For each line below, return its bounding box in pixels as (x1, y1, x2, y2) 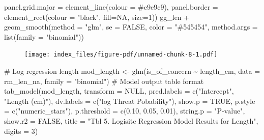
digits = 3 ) (4, 125, 38, 136)
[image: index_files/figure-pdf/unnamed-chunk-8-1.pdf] (24, 51, 218, 59)
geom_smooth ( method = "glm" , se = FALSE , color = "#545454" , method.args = (4, 21, 258, 32)
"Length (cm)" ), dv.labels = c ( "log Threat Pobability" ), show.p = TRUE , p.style (4, 95, 255, 106)
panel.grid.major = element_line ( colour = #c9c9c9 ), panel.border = (4, 2, 218, 12)
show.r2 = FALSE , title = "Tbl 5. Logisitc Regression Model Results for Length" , (4, 116, 258, 126)
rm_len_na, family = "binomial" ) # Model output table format (4, 75, 204, 86)
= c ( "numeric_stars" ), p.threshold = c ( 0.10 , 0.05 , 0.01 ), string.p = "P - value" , (4, 105, 245, 116)
